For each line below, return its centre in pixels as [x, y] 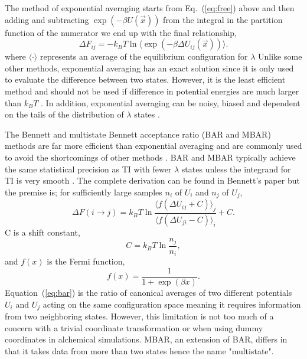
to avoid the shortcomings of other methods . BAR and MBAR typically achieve [150, 157]
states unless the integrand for [236, 169]
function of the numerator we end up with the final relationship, [121, 32]
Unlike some [280, 56]
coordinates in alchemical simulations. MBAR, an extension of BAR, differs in [146, 339]
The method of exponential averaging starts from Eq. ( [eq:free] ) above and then [150, 8]
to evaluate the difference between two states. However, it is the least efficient [145, 79]
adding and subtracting [47, 19]
